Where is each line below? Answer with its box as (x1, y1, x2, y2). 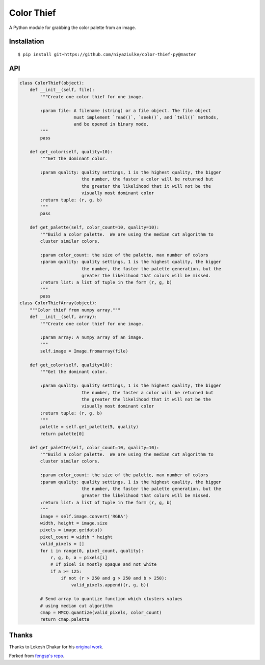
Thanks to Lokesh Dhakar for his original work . (9, 644, 104, 650)
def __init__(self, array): (29, 314, 98, 319)
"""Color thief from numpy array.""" (29, 307, 121, 313)
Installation (9, 37, 44, 46)
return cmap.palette (40, 617, 90, 622)
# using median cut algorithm (40, 603, 113, 608)
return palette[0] (40, 431, 84, 436)
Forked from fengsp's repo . (9, 653, 65, 659)
